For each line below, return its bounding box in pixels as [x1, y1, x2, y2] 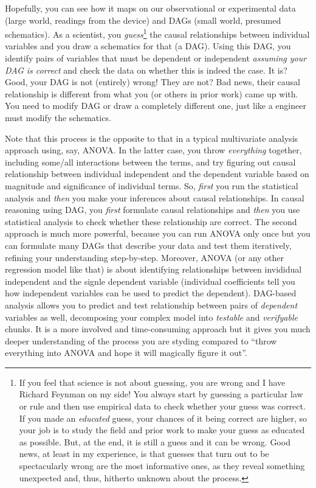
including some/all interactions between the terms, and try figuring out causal [5, 155, 296, 168]
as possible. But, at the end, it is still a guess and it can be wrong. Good [19, 435, 290, 448]
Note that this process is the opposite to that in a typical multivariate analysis [5, 131, 298, 144]
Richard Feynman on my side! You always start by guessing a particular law [19, 388, 303, 400]
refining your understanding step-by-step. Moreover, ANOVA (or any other [5, 251, 284, 263]
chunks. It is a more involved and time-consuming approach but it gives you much [5, 322, 311, 335]
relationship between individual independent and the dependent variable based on [5, 167, 309, 180]
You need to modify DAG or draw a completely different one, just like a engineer [5, 99, 306, 112]
